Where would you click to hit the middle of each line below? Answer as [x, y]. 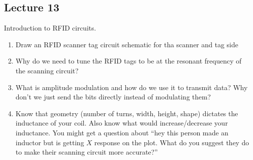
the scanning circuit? [47, 70]
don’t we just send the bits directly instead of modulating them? [113, 97]
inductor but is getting [50, 142]
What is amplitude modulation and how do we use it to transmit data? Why [131, 87]
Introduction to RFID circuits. [50, 28]
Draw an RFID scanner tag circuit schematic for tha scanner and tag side [127, 44]
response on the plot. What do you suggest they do [172, 142]
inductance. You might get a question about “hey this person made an [122, 132]
